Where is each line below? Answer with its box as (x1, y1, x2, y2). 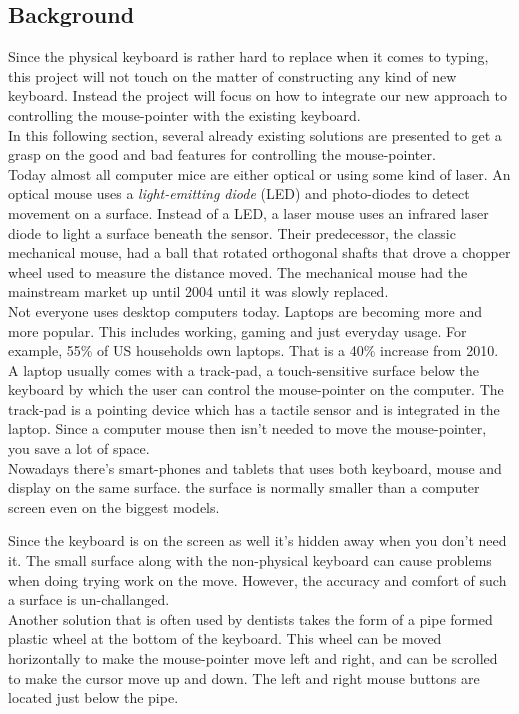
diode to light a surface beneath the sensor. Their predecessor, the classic (8, 222, 456, 243)
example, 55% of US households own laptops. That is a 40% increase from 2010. (8, 340, 499, 361)
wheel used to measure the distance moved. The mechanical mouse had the (8, 261, 468, 282)
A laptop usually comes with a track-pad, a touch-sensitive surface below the (8, 359, 479, 380)
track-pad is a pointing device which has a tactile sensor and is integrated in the (8, 398, 500, 419)
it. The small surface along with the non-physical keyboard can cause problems (8, 550, 492, 571)
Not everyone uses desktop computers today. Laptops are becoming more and (8, 300, 482, 321)
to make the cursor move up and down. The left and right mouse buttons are (8, 667, 480, 688)
